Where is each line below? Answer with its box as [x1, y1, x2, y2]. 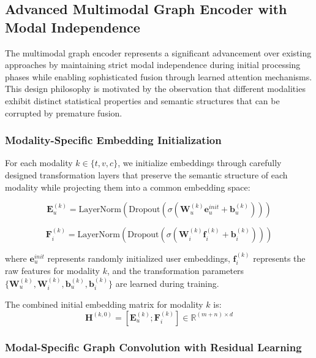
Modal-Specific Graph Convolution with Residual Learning [5, 339, 302, 354]
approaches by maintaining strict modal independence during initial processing [5, 58, 301, 71]
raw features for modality [5, 264, 100, 277]
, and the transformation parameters [107, 264, 244, 277]
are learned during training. [115, 276, 219, 289]
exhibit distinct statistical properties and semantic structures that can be [5, 94, 280, 107]
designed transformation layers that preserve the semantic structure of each [5, 168, 288, 181]
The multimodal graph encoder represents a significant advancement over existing [5, 46, 312, 59]
